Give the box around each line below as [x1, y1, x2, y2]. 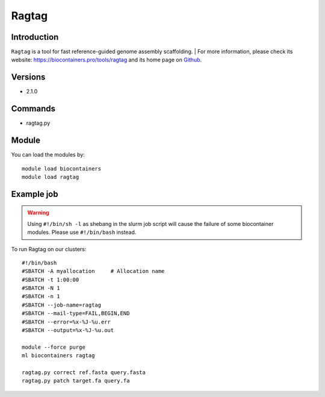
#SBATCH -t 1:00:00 [22, 276, 79, 283]
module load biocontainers [22, 165, 102, 172]
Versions [11, 72, 46, 83]
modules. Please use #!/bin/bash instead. [27, 229, 137, 236]
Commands [11, 104, 56, 114]
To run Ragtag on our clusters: [11, 245, 87, 252]
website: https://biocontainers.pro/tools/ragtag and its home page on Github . [11, 56, 202, 63]
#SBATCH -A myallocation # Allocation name [22, 268, 165, 275]
